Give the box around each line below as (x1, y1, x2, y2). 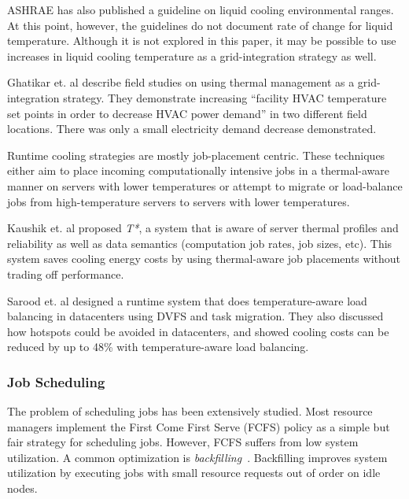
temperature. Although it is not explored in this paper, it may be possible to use (7, 32, 396, 49)
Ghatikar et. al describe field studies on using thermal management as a (7, 74, 355, 91)
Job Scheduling (7, 371, 105, 391)
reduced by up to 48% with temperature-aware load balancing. (7, 338, 309, 355)
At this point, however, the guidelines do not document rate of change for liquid (7, 17, 393, 33)
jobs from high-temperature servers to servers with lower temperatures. (7, 193, 350, 209)
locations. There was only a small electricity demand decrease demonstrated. (7, 120, 377, 137)
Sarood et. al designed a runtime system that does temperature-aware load (7, 292, 367, 309)
